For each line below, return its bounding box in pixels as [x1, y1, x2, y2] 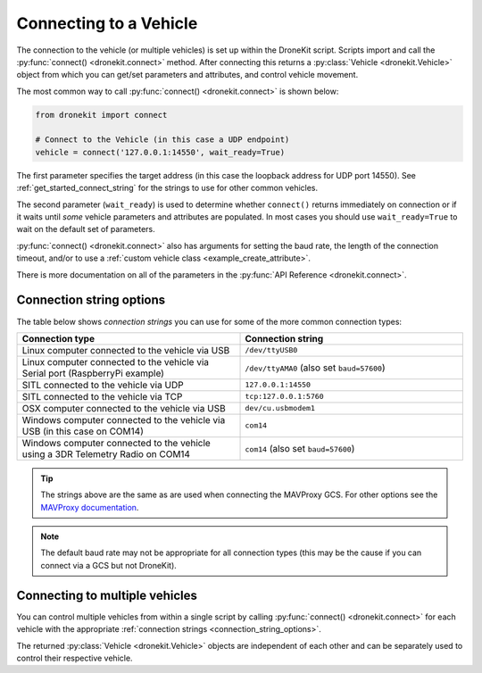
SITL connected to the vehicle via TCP [21, 390, 183, 403]
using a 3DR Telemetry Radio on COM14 [21, 447, 191, 460]
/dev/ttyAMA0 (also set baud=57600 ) [245, 361, 386, 374]
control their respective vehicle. [16, 652, 133, 663]
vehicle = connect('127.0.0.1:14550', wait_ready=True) [35, 147, 286, 157]
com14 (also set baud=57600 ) [245, 442, 355, 454]
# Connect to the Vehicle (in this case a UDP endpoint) [35, 135, 290, 145]
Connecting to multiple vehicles [16, 587, 198, 602]
